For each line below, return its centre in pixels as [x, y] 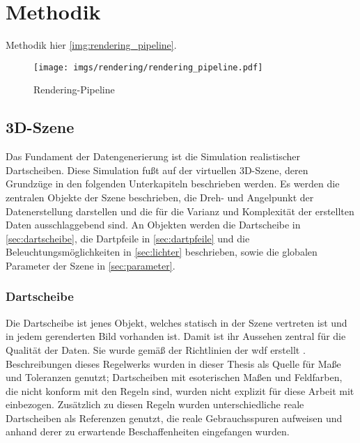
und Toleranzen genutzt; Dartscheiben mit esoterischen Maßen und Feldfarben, [174, 377]
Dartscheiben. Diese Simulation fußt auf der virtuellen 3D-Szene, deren [157, 170]
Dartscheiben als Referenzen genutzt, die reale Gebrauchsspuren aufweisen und [174, 418]
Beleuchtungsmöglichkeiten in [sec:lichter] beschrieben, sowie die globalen [162, 252]
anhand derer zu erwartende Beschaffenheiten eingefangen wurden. [148, 432]
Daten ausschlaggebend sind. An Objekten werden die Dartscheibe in [153, 225]
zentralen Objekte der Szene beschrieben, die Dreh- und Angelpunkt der [160, 197]
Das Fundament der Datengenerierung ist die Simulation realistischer [153, 156]
